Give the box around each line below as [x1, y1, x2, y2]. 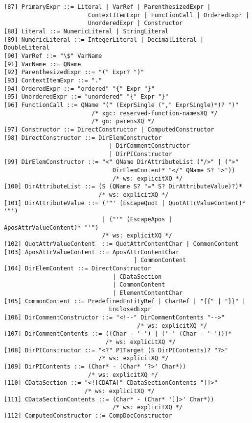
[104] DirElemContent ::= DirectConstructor [4, 265, 151, 272]
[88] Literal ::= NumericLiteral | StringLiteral [4, 27, 169, 35]
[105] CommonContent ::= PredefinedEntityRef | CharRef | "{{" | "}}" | [4, 297, 246, 305]
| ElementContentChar [112, 289, 183, 296]
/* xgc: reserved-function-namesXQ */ [91, 109, 218, 117]
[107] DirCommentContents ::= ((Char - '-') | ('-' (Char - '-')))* [4, 330, 232, 338]
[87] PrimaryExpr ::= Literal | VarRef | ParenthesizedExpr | [4, 3, 211, 10]
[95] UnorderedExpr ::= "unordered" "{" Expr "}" [4, 93, 169, 101]
